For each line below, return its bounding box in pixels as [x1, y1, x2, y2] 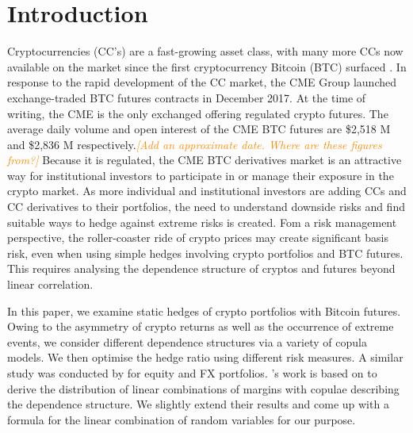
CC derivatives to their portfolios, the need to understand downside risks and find [7, 198, 405, 215]
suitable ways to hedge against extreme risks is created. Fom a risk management [7, 213, 397, 230]
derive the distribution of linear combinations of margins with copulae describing [7, 380, 400, 397]
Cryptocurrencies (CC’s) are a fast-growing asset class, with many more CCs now [7, 43, 403, 59]
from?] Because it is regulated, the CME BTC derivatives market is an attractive [7, 151, 402, 168]
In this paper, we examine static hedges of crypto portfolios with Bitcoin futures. [7, 302, 401, 319]
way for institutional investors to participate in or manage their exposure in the [7, 167, 394, 183]
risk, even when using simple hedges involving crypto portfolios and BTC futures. [7, 244, 403, 261]
